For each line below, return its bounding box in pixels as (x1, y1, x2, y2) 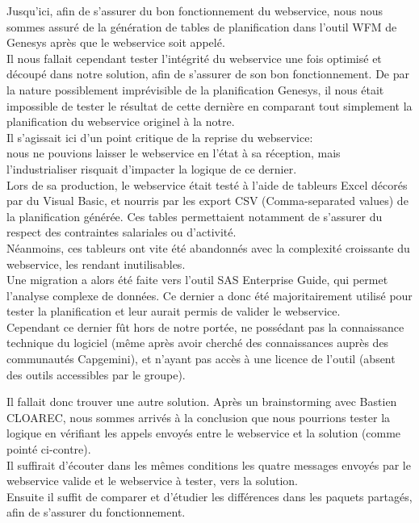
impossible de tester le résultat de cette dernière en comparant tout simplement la (6, 97, 413, 114)
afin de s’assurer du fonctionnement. (6, 504, 186, 521)
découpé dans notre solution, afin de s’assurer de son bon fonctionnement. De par (6, 65, 409, 82)
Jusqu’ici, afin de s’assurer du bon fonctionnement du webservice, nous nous (6, 2, 383, 19)
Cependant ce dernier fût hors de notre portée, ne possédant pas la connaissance (6, 318, 404, 335)
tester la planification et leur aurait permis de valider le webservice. (6, 303, 341, 320)
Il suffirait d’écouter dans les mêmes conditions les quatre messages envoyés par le (6, 456, 411, 473)
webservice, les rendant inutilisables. (6, 255, 186, 272)
